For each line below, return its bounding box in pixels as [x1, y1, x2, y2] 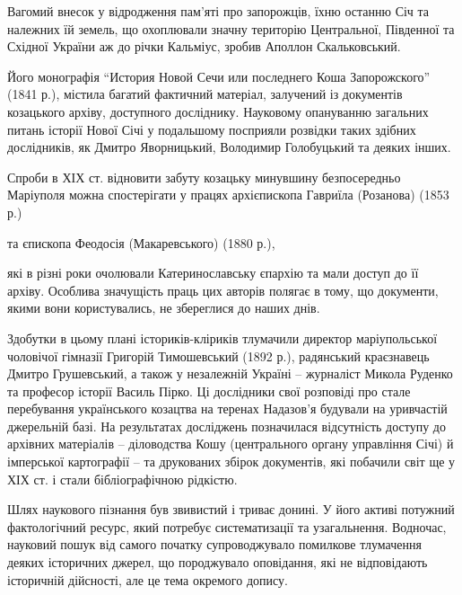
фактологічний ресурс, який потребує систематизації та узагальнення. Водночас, [7, 517, 447, 536]
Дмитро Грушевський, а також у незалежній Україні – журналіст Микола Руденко [7, 364, 453, 383]
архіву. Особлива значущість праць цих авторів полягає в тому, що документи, [7, 280, 439, 299]
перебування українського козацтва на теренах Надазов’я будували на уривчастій [7, 399, 448, 418]
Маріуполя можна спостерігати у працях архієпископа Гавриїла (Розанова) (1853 [7, 185, 449, 204]
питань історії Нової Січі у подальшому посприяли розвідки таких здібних [7, 120, 416, 138]
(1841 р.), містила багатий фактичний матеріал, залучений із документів [7, 84, 403, 103]
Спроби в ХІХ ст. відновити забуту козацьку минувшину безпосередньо [7, 167, 401, 186]
